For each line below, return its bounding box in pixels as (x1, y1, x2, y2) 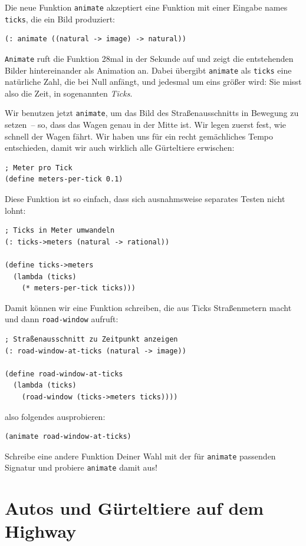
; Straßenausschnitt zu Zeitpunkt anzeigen (5, 335, 178, 344)
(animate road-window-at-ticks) (5, 432, 131, 441)
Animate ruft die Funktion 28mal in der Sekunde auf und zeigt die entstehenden (5, 52, 294, 64)
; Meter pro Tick (5, 163, 73, 172)
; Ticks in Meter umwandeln (5, 226, 115, 235)
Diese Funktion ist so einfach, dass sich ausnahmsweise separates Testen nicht (5, 193, 285, 205)
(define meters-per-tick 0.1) (5, 175, 123, 184)
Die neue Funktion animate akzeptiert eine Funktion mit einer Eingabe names (5, 1, 288, 13)
